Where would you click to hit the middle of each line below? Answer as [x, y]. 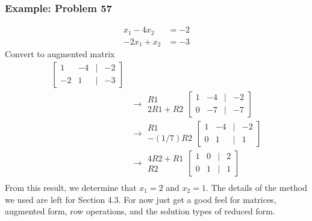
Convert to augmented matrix [60, 54]
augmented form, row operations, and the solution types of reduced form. [140, 211]
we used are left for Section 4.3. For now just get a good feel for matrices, [141, 199]
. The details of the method [256, 187]
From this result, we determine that [71, 187]
